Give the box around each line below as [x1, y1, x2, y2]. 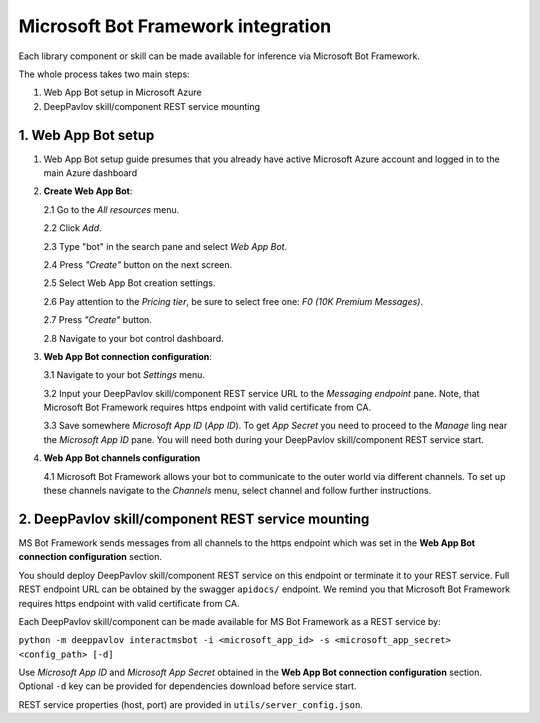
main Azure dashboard [43, 167, 138, 179]
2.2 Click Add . [43, 222, 102, 234]
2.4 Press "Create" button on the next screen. [43, 258, 233, 270]
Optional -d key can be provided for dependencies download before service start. [18, 680, 357, 692]
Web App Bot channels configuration [43, 452, 201, 464]
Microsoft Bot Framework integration [18, 15, 332, 37]
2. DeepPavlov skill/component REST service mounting [18, 510, 370, 527]
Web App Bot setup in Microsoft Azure [43, 86, 202, 99]
